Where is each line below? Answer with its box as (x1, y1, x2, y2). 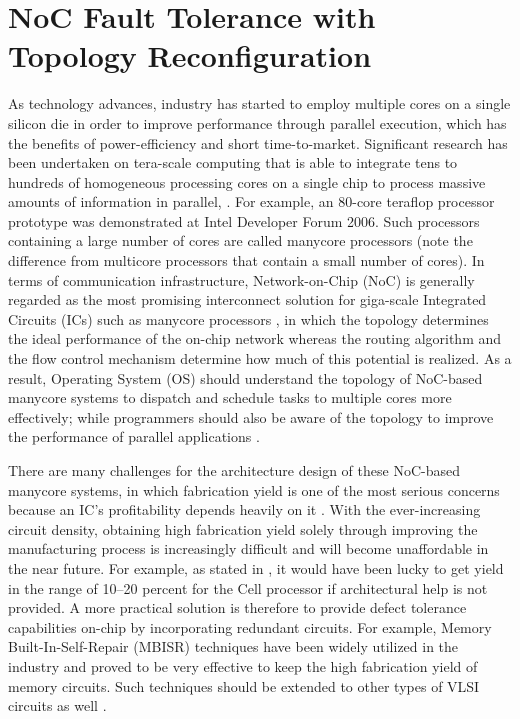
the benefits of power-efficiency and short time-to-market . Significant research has (8, 132, 508, 153)
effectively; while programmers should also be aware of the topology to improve (8, 406, 494, 427)
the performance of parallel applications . (8, 426, 260, 447)
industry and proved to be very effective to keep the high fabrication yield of (8, 655, 478, 676)
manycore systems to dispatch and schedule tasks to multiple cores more (8, 387, 452, 408)
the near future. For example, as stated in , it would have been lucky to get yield (8, 557, 504, 578)
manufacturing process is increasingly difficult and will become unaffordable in (8, 538, 489, 559)
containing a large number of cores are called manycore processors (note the (8, 230, 473, 251)
